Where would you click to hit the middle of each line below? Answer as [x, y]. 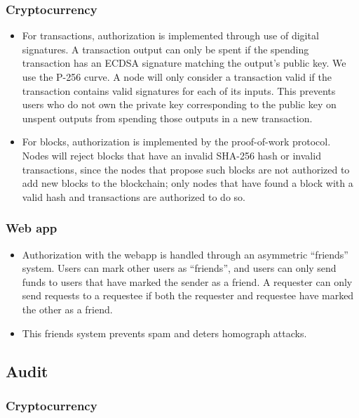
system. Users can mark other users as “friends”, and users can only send [179, 268]
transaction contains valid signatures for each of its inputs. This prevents [179, 90]
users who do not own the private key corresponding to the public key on [179, 104]
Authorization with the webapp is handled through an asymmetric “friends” [185, 254]
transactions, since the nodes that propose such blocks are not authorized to [186, 169]
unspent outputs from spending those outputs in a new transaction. [167, 118]
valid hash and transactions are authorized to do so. [134, 196]
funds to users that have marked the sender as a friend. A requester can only [187, 281]
